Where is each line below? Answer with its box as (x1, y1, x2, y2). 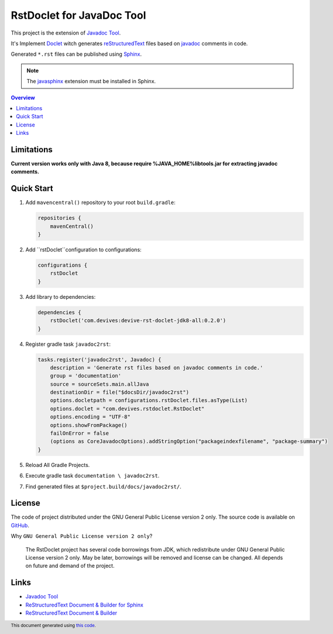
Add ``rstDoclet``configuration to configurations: (25, 246, 142, 253)
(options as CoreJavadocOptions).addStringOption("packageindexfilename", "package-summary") (50, 438, 328, 445)
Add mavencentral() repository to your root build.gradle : (25, 199, 176, 206)
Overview (11, 94, 35, 101)
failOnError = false (50, 430, 109, 437)
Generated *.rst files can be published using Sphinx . (11, 50, 142, 58)
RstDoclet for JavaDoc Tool (11, 9, 146, 22)
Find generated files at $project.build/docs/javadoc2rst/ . (25, 483, 181, 490)
